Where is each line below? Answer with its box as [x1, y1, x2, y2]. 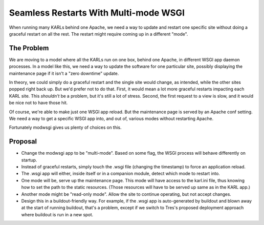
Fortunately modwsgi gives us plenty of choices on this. [9, 124, 122, 130]
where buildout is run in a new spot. [21, 211, 93, 217]
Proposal [9, 137, 37, 146]
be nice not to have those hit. [9, 100, 68, 106]
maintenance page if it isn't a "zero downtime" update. [9, 70, 119, 76]
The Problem [9, 44, 49, 52]
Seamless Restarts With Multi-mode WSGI [9, 7, 185, 18]
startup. [21, 157, 37, 163]
